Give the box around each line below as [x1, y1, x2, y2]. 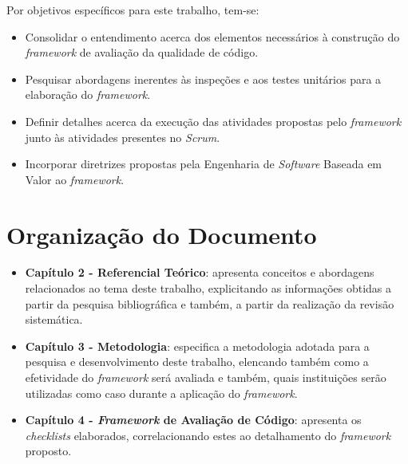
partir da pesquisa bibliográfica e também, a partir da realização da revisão [25, 295, 394, 312]
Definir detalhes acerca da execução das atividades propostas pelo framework [25, 112, 402, 129]
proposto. [25, 442, 72, 459]
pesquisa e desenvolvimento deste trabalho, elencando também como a [25, 353, 369, 370]
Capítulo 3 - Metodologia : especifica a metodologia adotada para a [25, 337, 370, 354]
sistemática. [25, 311, 83, 328]
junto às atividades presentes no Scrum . [25, 128, 220, 145]
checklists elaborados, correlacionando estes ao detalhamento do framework [25, 427, 391, 443]
